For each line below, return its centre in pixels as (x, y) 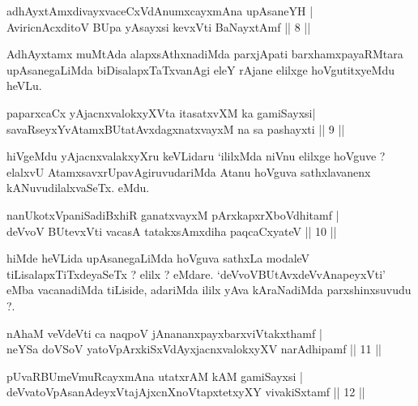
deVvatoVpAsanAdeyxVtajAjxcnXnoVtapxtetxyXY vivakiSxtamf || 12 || (186, 392)
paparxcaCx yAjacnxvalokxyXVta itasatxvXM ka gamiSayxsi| (161, 112)
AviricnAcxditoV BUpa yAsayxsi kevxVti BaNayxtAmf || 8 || (159, 26)
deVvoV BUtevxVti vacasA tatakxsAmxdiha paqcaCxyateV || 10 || (172, 231)
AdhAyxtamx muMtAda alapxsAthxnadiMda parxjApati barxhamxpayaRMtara (205, 54)
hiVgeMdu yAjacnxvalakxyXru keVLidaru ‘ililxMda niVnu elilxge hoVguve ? (196, 156)
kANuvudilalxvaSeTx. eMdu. (78, 188)
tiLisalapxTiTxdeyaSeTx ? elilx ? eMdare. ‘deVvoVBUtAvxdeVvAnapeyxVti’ (196, 274)
